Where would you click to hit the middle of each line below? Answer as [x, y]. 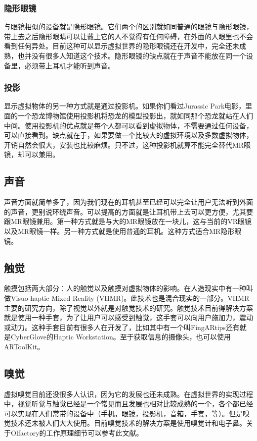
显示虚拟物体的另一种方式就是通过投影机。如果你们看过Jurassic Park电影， [125, 106]
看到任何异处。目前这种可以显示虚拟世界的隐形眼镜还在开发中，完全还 [118, 46]
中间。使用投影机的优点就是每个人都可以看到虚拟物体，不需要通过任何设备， [128, 125]
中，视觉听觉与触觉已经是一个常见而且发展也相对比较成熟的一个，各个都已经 [128, 404]
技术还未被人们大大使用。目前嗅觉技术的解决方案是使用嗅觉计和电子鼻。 [128, 423]
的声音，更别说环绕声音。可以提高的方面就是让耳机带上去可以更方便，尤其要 [128, 211]
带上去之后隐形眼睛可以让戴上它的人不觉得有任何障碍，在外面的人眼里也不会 [128, 36]
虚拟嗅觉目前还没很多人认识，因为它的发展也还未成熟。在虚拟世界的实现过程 [128, 394]
